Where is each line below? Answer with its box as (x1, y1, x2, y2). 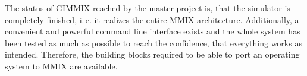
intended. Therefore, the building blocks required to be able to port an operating (5, 48, 300, 61)
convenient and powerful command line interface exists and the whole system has (5, 25, 300, 37)
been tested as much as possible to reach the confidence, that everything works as (5, 36, 302, 49)
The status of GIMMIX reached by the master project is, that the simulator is (5, 2, 290, 14)
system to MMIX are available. (5, 59, 118, 72)
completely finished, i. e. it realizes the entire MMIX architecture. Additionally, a (5, 13, 299, 26)
